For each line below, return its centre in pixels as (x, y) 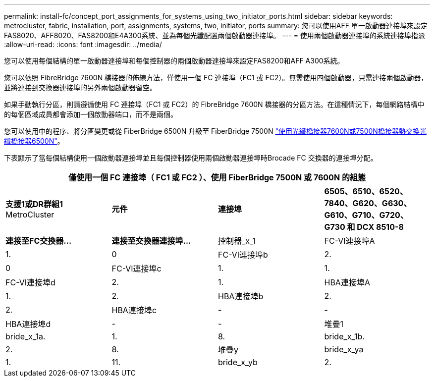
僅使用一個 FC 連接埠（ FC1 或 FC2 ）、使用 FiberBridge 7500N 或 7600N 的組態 (217, 177)
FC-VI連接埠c (136, 269)
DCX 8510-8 (380, 227)
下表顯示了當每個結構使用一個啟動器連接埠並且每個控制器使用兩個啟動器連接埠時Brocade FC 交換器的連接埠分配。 (191, 158)
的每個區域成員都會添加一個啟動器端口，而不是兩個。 (91, 114)
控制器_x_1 (237, 241)
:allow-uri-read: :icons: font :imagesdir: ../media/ (83, 44)
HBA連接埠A (347, 282)
